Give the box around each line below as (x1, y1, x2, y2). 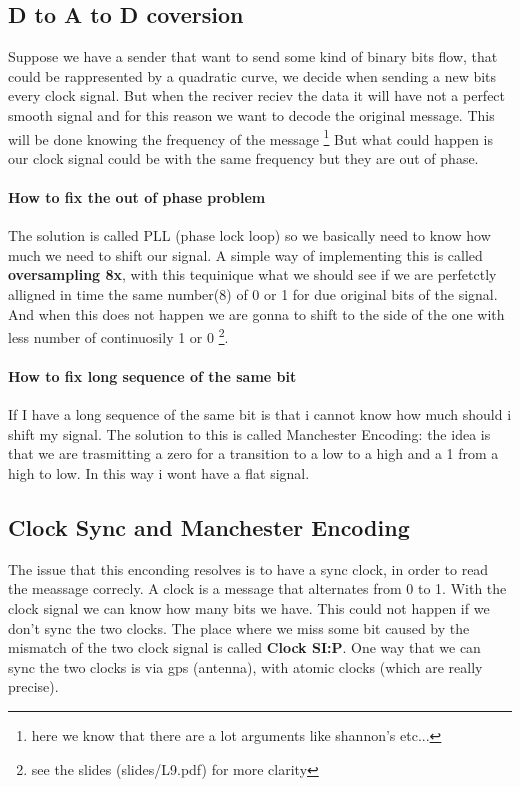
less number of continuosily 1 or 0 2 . (8, 324, 229, 347)
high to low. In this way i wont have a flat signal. (8, 463, 310, 484)
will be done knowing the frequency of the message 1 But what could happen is (8, 125, 494, 149)
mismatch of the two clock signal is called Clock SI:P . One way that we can (8, 637, 481, 658)
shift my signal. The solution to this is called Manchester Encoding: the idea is (8, 423, 491, 444)
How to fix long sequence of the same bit (8, 366, 297, 387)
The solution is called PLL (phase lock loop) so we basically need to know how (8, 225, 491, 246)
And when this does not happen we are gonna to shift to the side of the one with (8, 303, 505, 324)
